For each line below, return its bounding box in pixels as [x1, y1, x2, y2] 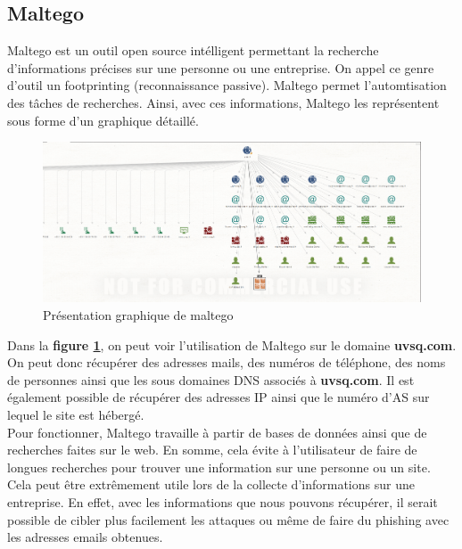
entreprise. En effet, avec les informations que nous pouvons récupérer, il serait [7, 492, 438, 511]
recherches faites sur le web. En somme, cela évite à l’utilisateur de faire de [7, 440, 417, 459]
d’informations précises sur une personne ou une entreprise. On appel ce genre [7, 58, 434, 77]
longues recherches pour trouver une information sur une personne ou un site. [7, 457, 431, 476]
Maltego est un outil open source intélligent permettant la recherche [7, 41, 379, 60]
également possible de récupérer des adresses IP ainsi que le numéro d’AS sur [7, 388, 430, 406]
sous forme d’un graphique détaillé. [7, 111, 199, 129]
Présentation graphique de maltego [43, 306, 234, 324]
